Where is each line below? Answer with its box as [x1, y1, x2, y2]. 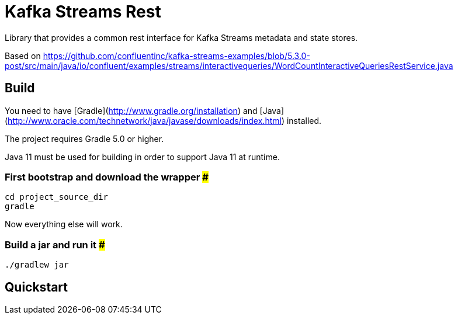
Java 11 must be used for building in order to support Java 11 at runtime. [5, 151, 280, 162]
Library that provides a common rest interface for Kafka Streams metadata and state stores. [5, 32, 358, 43]
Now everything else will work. [5, 219, 123, 230]
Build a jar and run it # [5, 238, 105, 251]
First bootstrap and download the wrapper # [5, 171, 209, 183]
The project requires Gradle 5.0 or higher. [5, 133, 164, 144]
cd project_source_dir [5, 192, 109, 202]
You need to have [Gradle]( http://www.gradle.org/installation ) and [5, 105, 258, 116]
